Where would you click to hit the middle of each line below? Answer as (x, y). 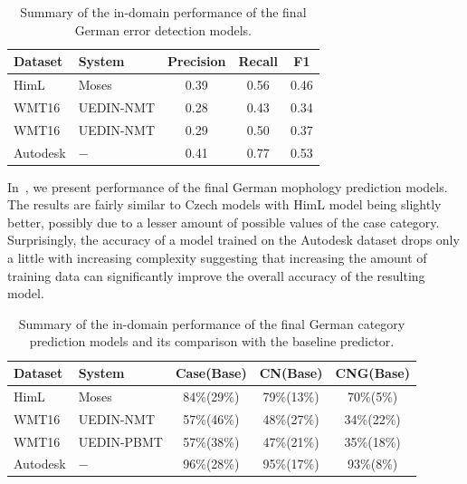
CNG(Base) (372, 373)
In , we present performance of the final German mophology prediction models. (228, 186)
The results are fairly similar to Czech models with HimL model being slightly (224, 204)
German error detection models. (163, 29)
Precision (197, 61)
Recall (258, 61)
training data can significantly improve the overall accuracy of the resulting (216, 275)
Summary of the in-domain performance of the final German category (212, 323)
